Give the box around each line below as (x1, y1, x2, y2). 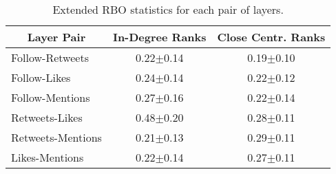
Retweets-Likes (11, 109, 83, 125)
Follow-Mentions (11, 89, 90, 105)
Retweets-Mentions (11, 129, 102, 145)
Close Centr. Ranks (217, 29, 326, 45)
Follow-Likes (11, 69, 71, 85)
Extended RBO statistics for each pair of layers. (52, 1, 284, 17)
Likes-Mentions (11, 149, 84, 165)
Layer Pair (27, 29, 86, 45)
